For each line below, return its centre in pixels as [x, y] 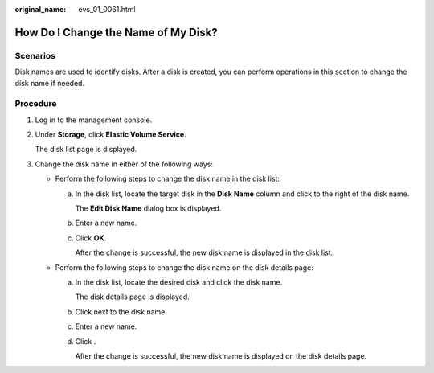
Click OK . [91, 238]
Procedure [36, 104]
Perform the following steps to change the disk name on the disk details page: [184, 267]
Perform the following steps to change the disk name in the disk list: [168, 179]
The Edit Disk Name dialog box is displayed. [148, 208]
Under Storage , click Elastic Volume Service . [111, 135]
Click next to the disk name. [121, 312]
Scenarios [35, 55]
